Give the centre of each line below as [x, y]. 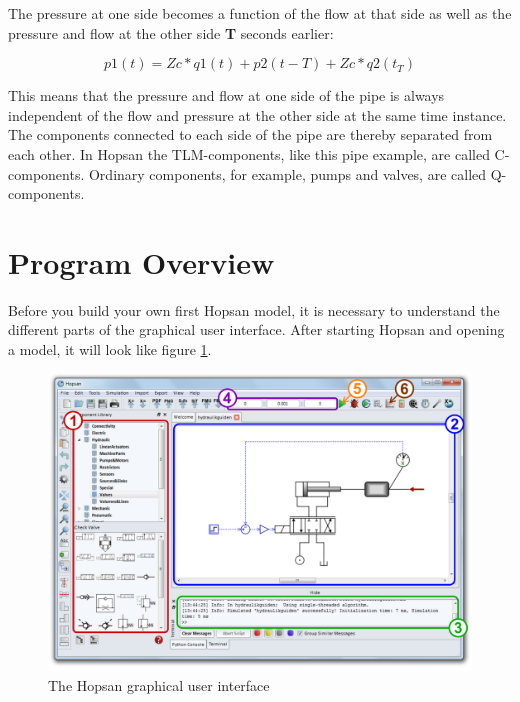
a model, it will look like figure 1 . [110, 349]
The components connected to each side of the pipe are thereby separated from [250, 134]
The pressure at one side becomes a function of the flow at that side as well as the [260, 13]
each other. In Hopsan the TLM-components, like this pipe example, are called [249, 153]
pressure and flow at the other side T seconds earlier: [171, 32]
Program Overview [141, 261]
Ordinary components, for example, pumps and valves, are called [287, 173]
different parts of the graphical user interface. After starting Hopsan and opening [256, 329]
